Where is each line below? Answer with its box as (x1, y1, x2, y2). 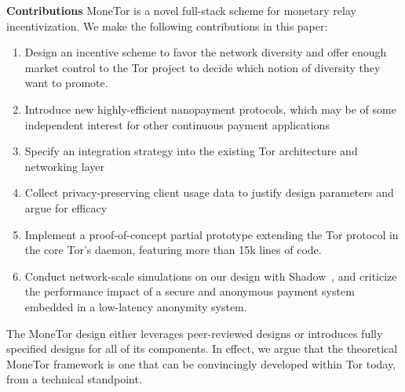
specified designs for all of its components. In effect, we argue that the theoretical (6, 340, 398, 357)
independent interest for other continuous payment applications (24, 116, 330, 132)
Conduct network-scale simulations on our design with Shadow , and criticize (24, 267, 397, 284)
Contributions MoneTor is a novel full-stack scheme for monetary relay (6, 2, 356, 18)
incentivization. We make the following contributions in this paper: (6, 17, 328, 34)
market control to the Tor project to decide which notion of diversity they (24, 59, 381, 75)
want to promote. (24, 74, 108, 91)
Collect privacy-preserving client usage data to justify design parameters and (24, 184, 394, 201)
